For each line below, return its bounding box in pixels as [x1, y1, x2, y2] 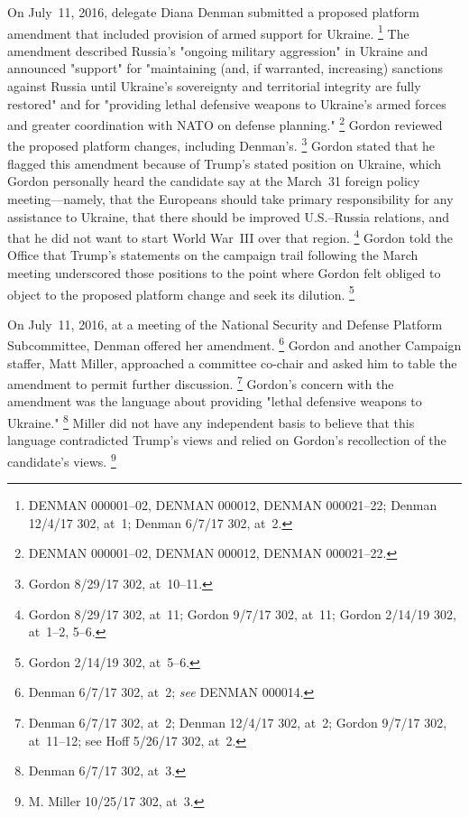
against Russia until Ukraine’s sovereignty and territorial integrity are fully [7, 77, 421, 96]
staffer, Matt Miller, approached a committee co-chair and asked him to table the [7, 353, 457, 372]
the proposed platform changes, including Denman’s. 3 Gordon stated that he [7, 134, 436, 155]
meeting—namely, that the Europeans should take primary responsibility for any [7, 189, 454, 208]
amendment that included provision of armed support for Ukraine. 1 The [7, 21, 409, 42]
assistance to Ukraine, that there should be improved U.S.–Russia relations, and [7, 207, 450, 226]
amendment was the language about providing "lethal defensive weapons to [7, 392, 422, 411]
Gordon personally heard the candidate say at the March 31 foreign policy [7, 172, 420, 190]
